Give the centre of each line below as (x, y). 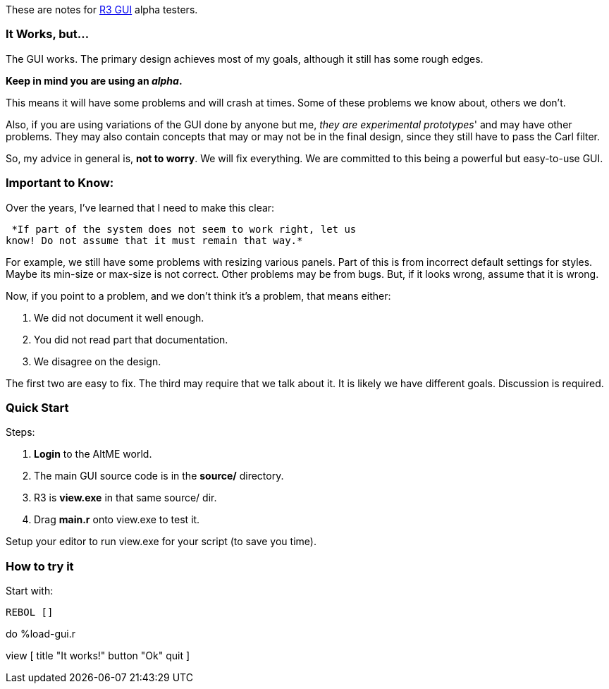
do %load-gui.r (41, 634)
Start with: (30, 591)
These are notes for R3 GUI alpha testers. (102, 10)
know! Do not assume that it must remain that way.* (154, 240)
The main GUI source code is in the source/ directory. (159, 476)
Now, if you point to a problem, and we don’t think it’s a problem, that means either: (198, 295)
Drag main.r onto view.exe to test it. (117, 520)
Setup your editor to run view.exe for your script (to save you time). (161, 542)
